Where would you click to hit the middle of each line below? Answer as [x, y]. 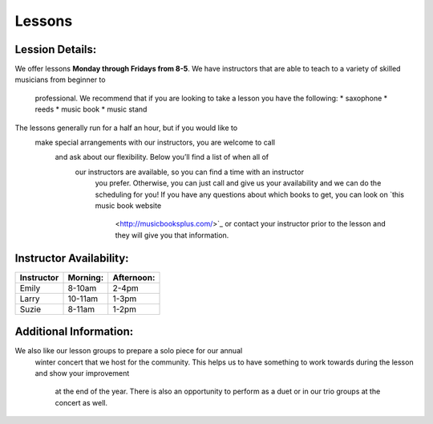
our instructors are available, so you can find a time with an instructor [190, 172]
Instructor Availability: [72, 258]
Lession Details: [56, 49]
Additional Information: [74, 332]
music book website [128, 206]
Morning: [86, 277]
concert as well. [81, 402]
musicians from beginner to [60, 79]
